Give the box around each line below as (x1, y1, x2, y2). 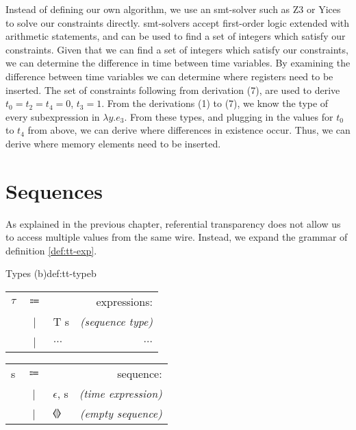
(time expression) (79, 385, 162, 402)
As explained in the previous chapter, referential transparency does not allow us (5, 216, 341, 230)
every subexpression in (5, 109, 100, 123)
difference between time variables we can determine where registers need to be (5, 69, 333, 83)
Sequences (5, 176, 103, 204)
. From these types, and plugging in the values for (124, 109, 333, 123)
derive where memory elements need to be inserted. (5, 136, 221, 150)
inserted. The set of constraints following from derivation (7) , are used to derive (5, 82, 340, 97)
